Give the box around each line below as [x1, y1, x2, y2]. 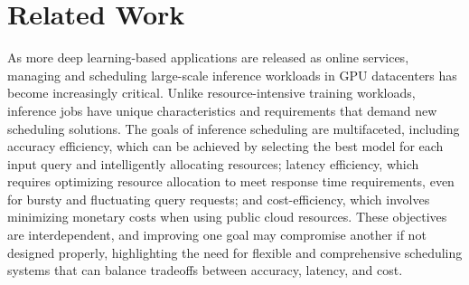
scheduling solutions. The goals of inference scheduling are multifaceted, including [7, 119, 460, 138]
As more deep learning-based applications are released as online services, [7, 48, 409, 67]
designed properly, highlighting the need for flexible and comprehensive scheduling [7, 242, 463, 261]
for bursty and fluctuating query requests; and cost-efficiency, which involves [7, 189, 430, 208]
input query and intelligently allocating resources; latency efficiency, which [7, 154, 419, 173]
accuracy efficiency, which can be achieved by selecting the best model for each [7, 137, 444, 156]
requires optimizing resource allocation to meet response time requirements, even [7, 172, 455, 191]
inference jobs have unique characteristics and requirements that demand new [7, 100, 437, 119]
